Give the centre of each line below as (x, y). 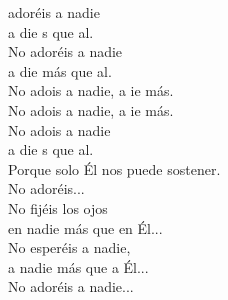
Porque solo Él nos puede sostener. (114, 168)
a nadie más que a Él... (78, 266)
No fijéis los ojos (58, 207)
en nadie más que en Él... (85, 227)
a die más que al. (60, 70)
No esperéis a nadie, (69, 247)
